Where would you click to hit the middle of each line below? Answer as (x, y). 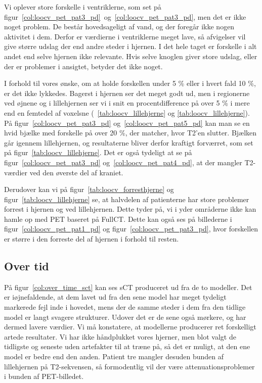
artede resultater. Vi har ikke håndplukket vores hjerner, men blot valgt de (120, 336)
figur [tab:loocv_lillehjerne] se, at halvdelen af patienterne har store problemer (127, 199)
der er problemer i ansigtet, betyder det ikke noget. (83, 66)
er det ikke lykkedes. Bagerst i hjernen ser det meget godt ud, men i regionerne (127, 93)
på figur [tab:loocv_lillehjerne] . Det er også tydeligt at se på (98, 152)
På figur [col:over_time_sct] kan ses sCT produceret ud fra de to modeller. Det (128, 287)
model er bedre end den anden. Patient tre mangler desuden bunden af (114, 356)
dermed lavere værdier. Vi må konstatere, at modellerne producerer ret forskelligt (130, 327)
